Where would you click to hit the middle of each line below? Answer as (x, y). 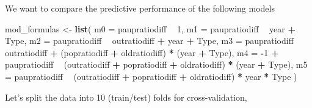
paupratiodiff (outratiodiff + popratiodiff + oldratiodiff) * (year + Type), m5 (156, 64)
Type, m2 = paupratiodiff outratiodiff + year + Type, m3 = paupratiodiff (149, 41)
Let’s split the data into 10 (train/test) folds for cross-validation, (126, 97)
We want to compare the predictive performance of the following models (140, 8)
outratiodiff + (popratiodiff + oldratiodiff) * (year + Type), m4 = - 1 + (142, 52)
